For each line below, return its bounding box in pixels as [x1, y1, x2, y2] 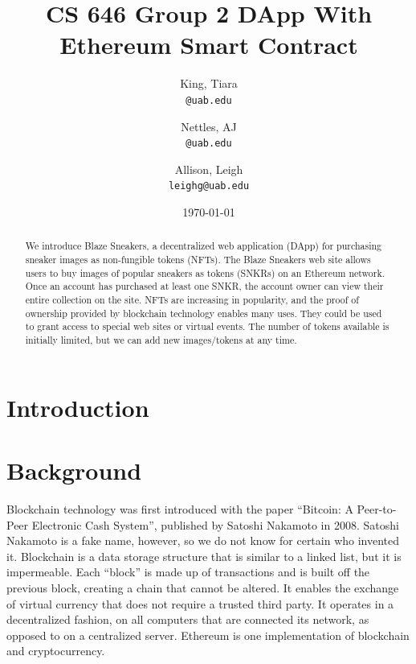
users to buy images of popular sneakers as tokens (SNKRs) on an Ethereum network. [25, 266, 385, 279]
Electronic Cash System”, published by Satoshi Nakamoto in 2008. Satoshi [31, 516, 399, 533]
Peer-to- [357, 501, 397, 518]
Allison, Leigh [174, 160, 243, 177]
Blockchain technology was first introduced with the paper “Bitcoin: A [6, 501, 353, 518]
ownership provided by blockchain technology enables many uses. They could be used [25, 306, 382, 320]
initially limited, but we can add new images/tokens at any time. [25, 333, 297, 347]
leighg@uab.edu [168, 180, 250, 192]
